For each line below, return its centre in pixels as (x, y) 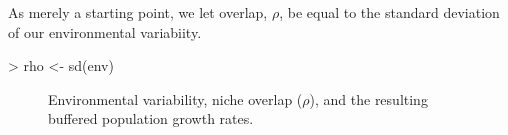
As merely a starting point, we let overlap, (138, 12)
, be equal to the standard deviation (389, 12)
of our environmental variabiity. (105, 31)
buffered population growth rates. (151, 118)
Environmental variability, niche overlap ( (175, 98)
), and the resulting (368, 98)
